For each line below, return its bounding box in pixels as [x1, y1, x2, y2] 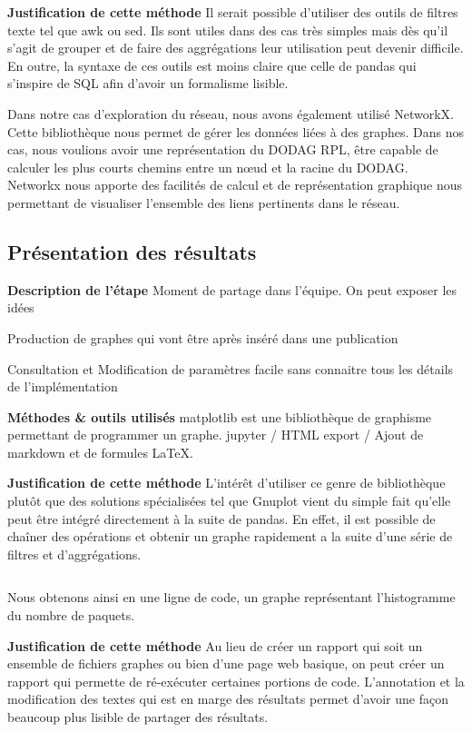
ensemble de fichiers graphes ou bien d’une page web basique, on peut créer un [7, 654, 445, 673]
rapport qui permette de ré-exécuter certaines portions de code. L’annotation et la [7, 671, 465, 690]
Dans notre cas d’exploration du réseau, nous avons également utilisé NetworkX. [7, 104, 454, 123]
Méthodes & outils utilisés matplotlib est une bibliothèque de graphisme [7, 407, 432, 426]
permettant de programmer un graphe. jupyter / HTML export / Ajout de [7, 425, 424, 444]
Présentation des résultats [7, 237, 257, 265]
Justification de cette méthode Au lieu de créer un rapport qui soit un [7, 636, 423, 655]
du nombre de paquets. [7, 606, 135, 625]
